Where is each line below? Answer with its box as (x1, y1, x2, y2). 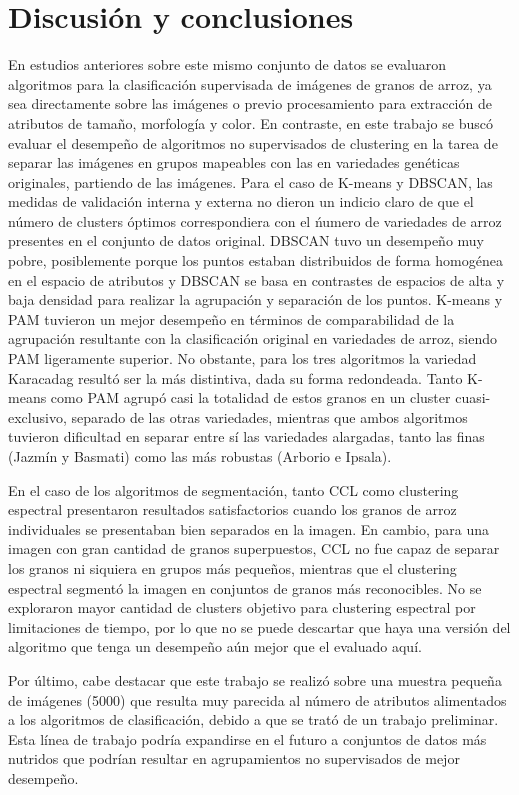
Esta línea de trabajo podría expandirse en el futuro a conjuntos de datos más (8, 728, 487, 749)
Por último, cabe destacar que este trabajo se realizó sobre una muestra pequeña (8, 669, 502, 690)
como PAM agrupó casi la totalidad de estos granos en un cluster (50, 387, 451, 408)
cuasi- (455, 387, 491, 408)
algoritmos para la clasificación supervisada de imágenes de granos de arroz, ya (8, 73, 492, 94)
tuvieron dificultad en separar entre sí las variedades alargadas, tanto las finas (8, 426, 485, 447)
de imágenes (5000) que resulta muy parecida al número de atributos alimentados (8, 689, 507, 710)
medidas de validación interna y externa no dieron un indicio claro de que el (8, 191, 474, 212)
